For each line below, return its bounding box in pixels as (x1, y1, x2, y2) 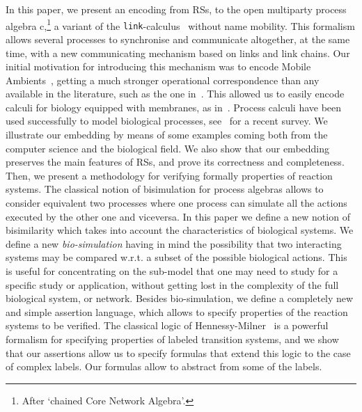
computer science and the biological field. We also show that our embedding (6, 141, 330, 155)
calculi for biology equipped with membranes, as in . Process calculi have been (6, 100, 342, 114)
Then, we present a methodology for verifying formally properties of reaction (6, 168, 333, 182)
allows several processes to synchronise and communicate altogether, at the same (6, 31, 350, 46)
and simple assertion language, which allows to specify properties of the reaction (6, 304, 348, 319)
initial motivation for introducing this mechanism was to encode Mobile (6, 59, 311, 74)
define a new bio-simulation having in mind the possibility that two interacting (6, 236, 342, 251)
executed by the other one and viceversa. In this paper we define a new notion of (6, 209, 350, 223)
